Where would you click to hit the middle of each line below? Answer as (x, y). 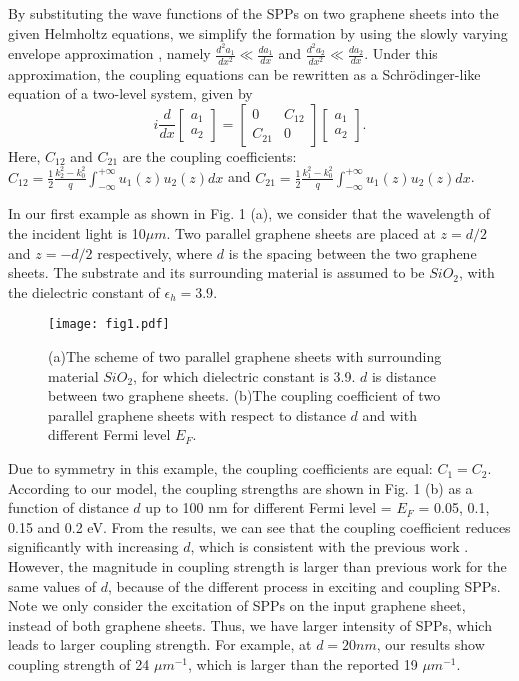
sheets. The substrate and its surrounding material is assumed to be (216, 272)
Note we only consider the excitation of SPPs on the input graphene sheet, (237, 605)
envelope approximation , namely (109, 53)
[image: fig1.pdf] (109, 324)
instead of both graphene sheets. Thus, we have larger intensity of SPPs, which (250, 624)
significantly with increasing (93, 546)
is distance (403, 375)
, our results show (430, 644)
